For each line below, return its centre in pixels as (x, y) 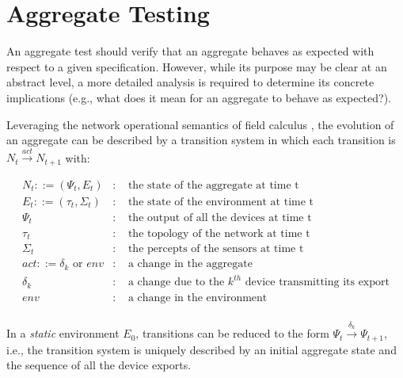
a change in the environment (198, 298)
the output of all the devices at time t (220, 218)
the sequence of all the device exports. (99, 365)
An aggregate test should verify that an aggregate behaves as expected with (190, 51)
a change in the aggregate (190, 264)
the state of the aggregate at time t (213, 185)
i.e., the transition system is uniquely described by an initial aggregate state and (201, 349)
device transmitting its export (317, 283)
